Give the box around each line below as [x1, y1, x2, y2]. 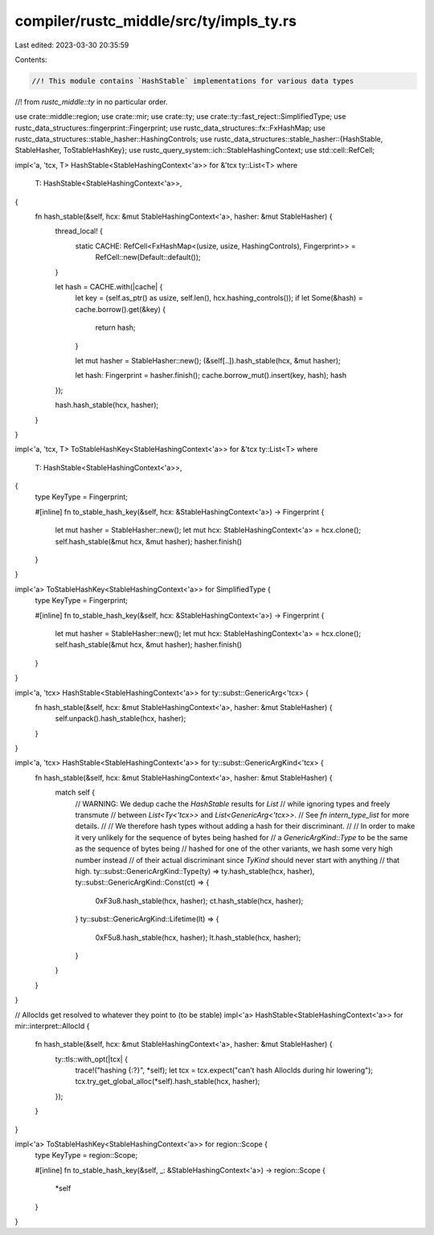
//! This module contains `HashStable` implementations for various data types [31, 76, 354, 85]
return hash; [95, 322, 136, 333]
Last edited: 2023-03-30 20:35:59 [14, 40, 129, 50]
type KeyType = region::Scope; [35, 1151, 138, 1160]
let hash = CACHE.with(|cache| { [55, 281, 163, 291]
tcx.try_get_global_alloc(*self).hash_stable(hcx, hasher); [75, 1077, 260, 1086]
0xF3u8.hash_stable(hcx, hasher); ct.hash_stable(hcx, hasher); [95, 896, 304, 905]
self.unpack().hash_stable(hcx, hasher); [55, 714, 186, 724]
